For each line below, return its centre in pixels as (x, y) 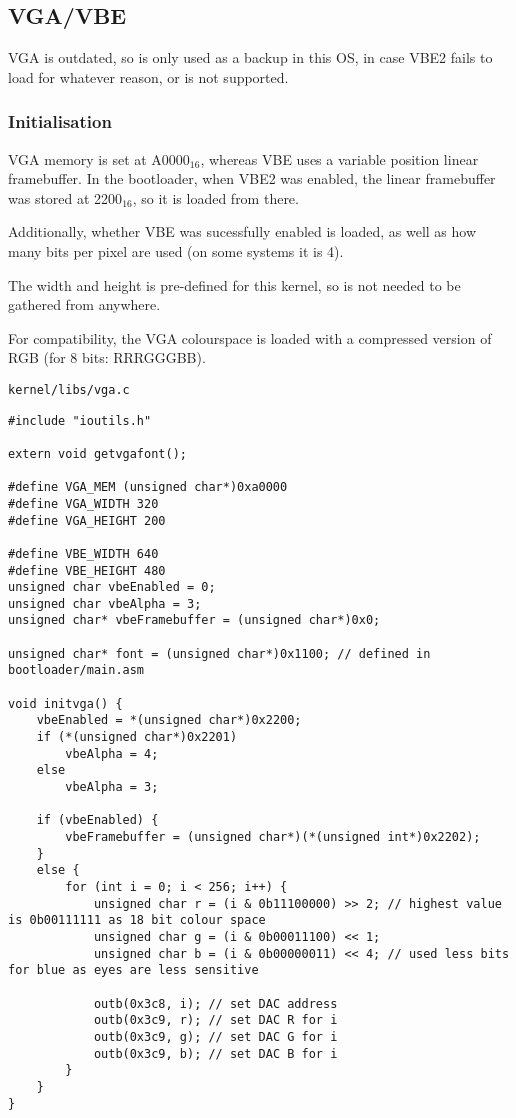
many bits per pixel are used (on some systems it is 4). (176, 250)
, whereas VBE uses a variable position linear (339, 158)
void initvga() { (65, 703)
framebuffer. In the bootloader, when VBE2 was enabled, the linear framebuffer (252, 178)
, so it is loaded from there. (215, 197)
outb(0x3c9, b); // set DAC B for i (215, 1053)
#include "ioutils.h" (80, 420)
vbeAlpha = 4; (112, 753)
